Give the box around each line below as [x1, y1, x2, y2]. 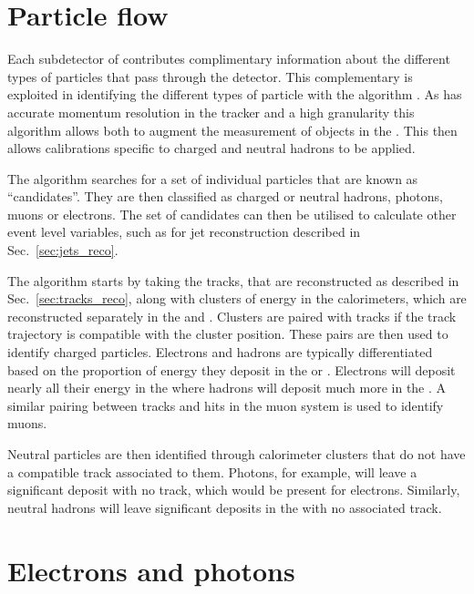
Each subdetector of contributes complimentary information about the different [7, 49, 450, 68]
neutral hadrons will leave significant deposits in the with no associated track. [7, 497, 442, 517]
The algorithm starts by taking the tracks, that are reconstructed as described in [7, 271, 459, 290]
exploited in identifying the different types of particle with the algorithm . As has [7, 85, 462, 104]
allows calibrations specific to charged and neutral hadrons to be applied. [7, 138, 416, 158]
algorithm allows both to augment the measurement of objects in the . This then [7, 120, 458, 139]
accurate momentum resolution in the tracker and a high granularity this [7, 102, 415, 121]
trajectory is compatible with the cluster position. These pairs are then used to [7, 324, 448, 343]
